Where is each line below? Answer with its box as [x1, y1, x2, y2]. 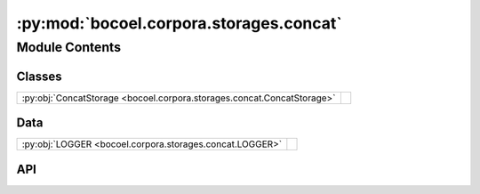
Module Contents [16, 39, 122, 55]
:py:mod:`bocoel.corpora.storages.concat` [16, 13, 342, 33]
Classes [16, 69, 62, 84]
